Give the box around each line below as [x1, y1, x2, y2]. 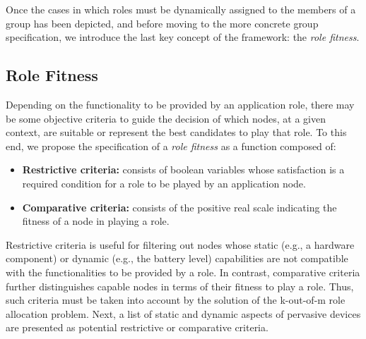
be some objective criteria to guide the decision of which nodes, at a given [6, 111, 326, 125]
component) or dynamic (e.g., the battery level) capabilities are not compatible [6, 251, 348, 266]
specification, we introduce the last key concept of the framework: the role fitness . [6, 30, 360, 44]
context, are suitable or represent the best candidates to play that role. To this [6, 125, 347, 140]
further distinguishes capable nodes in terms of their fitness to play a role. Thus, [6, 278, 354, 293]
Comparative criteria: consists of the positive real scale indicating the [22, 199, 337, 214]
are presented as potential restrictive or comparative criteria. [6, 320, 268, 335]
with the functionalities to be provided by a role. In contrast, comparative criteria [6, 264, 360, 279]
